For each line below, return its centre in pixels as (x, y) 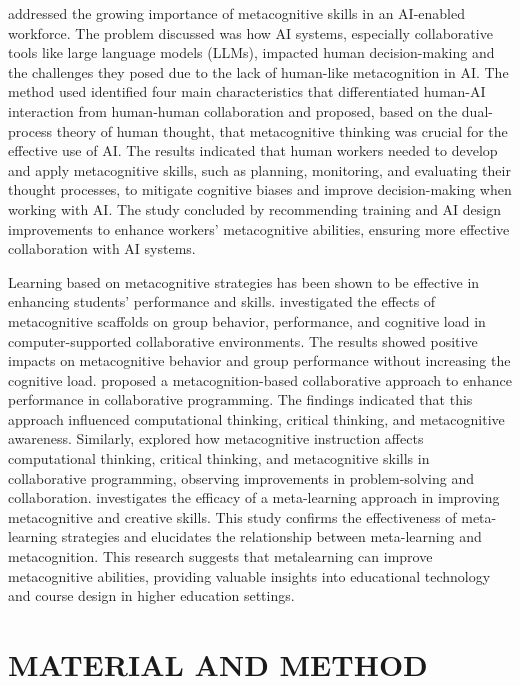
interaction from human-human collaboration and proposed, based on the (233, 110)
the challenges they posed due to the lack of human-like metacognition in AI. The (258, 71)
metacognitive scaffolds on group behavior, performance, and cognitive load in (247, 320)
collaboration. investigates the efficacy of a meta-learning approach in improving (254, 497)
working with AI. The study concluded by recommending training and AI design (255, 208)
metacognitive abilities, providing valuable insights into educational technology (249, 575)
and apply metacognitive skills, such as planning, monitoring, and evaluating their (259, 169)
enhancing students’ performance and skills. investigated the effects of (222, 301)
